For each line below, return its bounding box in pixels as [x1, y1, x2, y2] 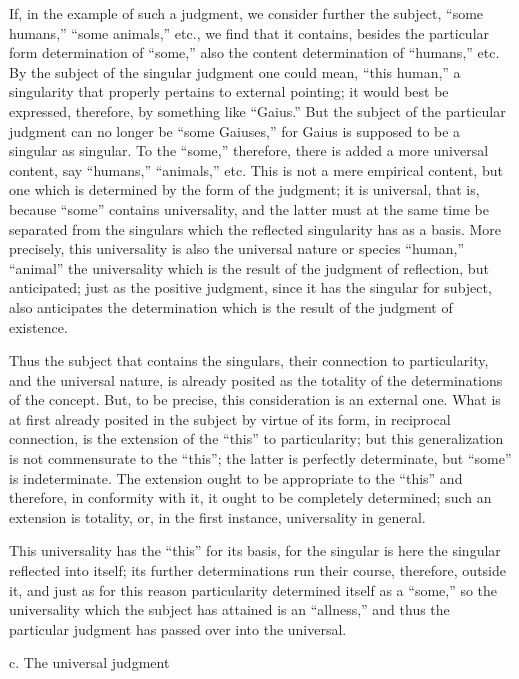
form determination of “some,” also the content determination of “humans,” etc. [9, 42, 500, 63]
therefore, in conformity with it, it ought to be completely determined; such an [9, 487, 492, 508]
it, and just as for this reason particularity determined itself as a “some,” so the [9, 579, 498, 600]
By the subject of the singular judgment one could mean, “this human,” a [9, 61, 461, 82]
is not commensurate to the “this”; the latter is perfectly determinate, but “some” [9, 448, 512, 469]
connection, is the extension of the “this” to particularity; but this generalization [9, 428, 504, 449]
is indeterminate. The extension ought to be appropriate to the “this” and [9, 467, 463, 488]
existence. [9, 316, 68, 337]
